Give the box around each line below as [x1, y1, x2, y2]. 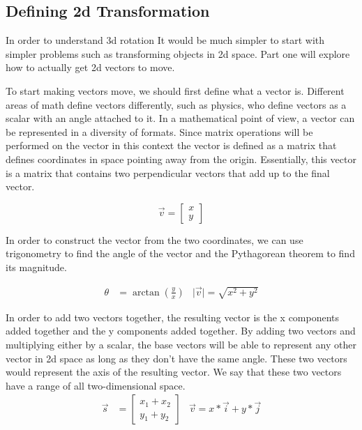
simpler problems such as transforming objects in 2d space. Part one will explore [6, 46, 350, 61]
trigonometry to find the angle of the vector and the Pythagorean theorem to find [6, 246, 355, 261]
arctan [132, 287, 160, 298]
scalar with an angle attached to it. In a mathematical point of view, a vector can [6, 111, 355, 125]
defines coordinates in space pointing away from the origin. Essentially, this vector [6, 151, 356, 166]
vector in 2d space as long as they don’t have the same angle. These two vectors [6, 351, 347, 365]
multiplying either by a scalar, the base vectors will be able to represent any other [6, 337, 356, 351]
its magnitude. [6, 259, 67, 274]
